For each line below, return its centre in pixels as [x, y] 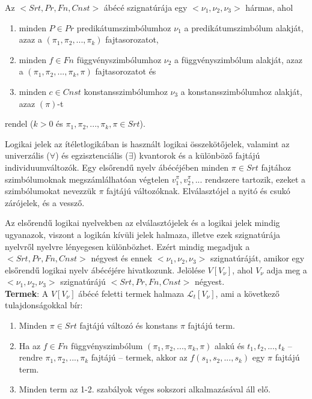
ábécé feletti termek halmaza [131, 293]
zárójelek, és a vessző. [45, 202]
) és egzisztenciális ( [92, 155]
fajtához [276, 167]
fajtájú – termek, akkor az [139, 357]
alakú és [230, 345]
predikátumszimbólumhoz [124, 27]
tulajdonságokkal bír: [44, 305]
